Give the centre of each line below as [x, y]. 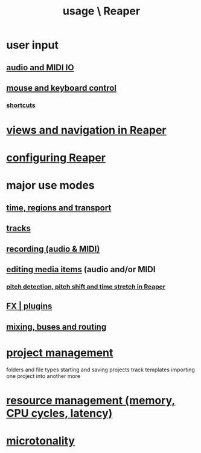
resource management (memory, [91, 400]
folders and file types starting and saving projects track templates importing [101, 370]
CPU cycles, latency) [59, 413]
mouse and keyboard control [61, 88]
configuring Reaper [56, 158]
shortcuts [21, 105]
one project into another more [43, 376]
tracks [19, 228]
